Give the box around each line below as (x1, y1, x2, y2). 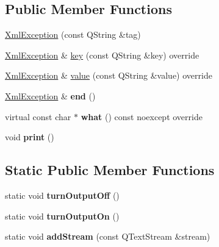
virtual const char (5, 110, 71, 123)
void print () (5, 131, 54, 143)
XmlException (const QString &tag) (5, 28, 141, 41)
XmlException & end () (5, 89, 96, 102)
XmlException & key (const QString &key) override (5, 48, 199, 61)
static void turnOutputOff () (5, 188, 120, 201)
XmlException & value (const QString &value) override (5, 69, 212, 82)
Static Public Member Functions (5, 160, 215, 179)
